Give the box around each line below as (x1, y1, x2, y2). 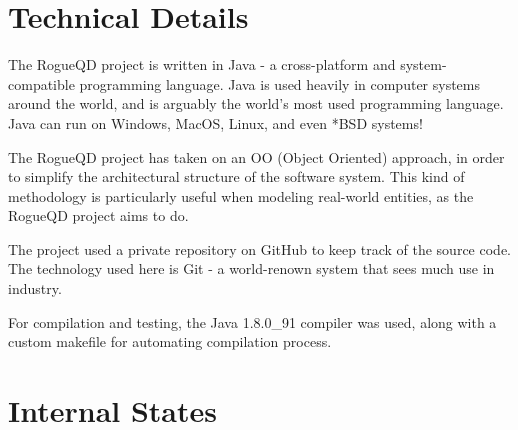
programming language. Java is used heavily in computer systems (79, 73, 481, 94)
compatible (8, 73, 75, 94)
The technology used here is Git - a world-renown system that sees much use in (8, 258, 495, 279)
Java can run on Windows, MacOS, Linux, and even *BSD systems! (8, 112, 423, 133)
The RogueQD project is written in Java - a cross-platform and (8, 54, 396, 75)
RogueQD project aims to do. (8, 205, 189, 226)
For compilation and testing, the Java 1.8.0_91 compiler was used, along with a (8, 311, 497, 332)
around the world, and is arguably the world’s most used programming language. (8, 93, 504, 114)
